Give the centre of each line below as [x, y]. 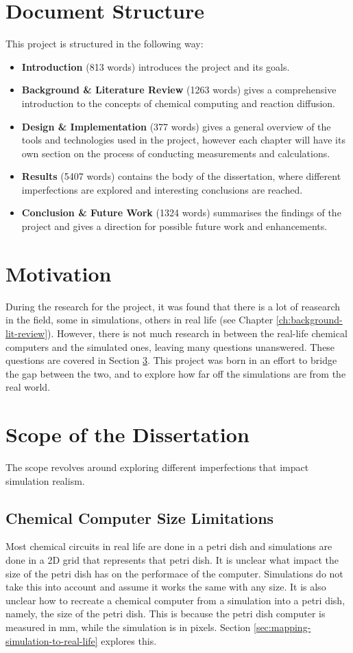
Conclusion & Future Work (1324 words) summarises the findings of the [181, 213]
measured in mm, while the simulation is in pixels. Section [128, 627]
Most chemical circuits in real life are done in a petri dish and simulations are [169, 546]
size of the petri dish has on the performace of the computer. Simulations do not [174, 573]
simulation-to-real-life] [52, 640]
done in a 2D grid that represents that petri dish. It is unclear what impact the [172, 560]
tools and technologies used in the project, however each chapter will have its [183, 140]
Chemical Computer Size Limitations [140, 517]
